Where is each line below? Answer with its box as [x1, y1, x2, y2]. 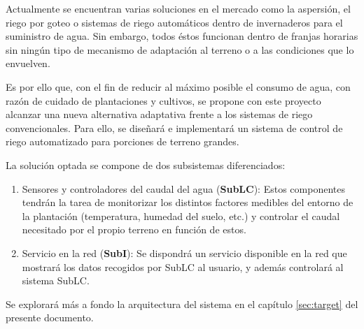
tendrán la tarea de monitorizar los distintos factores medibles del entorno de [22, 195, 353, 210]
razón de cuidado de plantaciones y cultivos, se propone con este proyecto [6, 93, 321, 108]
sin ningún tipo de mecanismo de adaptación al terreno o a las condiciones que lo [6, 42, 354, 57]
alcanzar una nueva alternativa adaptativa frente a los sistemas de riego [6, 107, 313, 122]
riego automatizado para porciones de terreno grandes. [6, 134, 239, 149]
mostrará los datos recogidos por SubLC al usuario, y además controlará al [22, 259, 344, 274]
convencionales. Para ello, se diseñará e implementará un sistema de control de [6, 120, 343, 135]
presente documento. [6, 310, 94, 325]
